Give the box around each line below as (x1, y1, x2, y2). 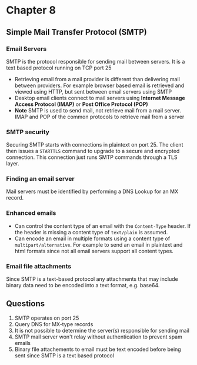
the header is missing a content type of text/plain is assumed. (14, 228, 168, 235)
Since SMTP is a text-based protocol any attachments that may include (6, 276, 178, 283)
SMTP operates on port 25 (14, 314, 79, 321)
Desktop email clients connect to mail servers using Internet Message (14, 94, 185, 101)
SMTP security (6, 128, 50, 136)
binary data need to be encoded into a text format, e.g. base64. (6, 282, 160, 289)
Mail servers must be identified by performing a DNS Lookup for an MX (6, 188, 178, 195)
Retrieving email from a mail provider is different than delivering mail (14, 75, 181, 82)
